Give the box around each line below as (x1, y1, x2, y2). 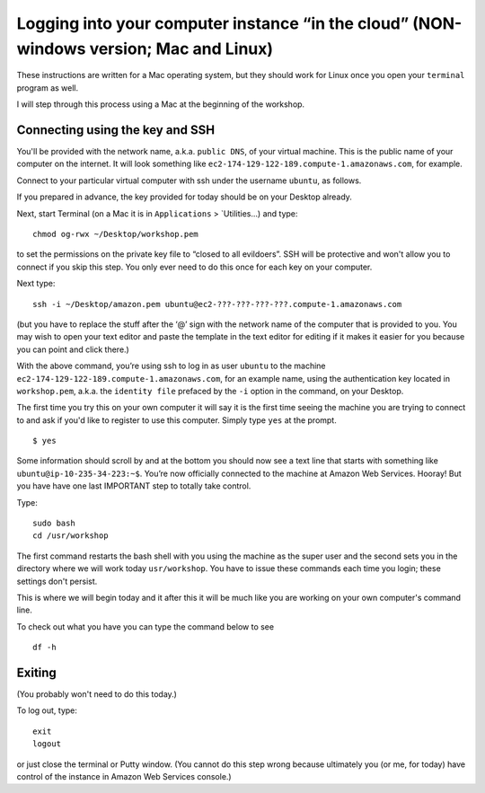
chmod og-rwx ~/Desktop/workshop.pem (32, 229, 199, 239)
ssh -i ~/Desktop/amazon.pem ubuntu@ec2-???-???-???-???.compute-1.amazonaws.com (32, 299, 402, 309)
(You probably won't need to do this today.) (16, 689, 177, 700)
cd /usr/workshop (32, 531, 109, 541)
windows (16, 39, 86, 58)
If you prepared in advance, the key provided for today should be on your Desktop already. (16, 191, 352, 202)
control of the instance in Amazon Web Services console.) (16, 771, 233, 781)
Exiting (16, 665, 57, 680)
